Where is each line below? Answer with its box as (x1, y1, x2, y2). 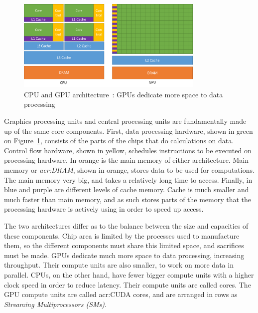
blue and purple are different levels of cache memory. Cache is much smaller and (4, 184, 249, 195)
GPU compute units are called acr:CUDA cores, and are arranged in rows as (4, 289, 238, 300)
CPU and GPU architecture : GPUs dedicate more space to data (24, 89, 223, 99)
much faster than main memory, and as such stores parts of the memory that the (4, 194, 252, 204)
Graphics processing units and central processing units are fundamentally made (4, 116, 247, 126)
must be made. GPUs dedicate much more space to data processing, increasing (4, 250, 245, 260)
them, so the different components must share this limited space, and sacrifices (4, 240, 244, 251)
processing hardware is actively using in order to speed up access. (4, 204, 204, 214)
